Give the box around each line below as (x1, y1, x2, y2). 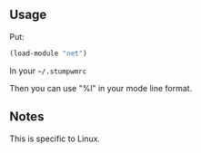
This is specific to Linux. (9, 133, 101, 144)
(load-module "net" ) (9, 49, 88, 58)
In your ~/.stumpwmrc (9, 65, 87, 76)
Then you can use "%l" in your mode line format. (9, 82, 193, 93)
